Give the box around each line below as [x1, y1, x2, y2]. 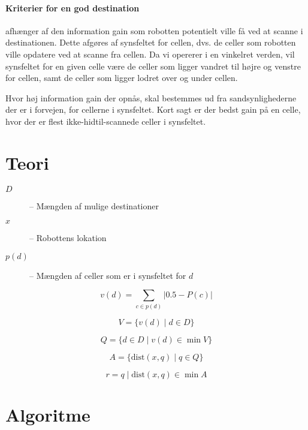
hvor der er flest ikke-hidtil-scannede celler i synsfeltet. [5, 115, 206, 127]
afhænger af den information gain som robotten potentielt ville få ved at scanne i [5, 24, 303, 37]
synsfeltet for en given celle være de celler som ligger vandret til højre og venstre [5, 59, 301, 72]
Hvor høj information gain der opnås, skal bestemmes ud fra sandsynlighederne [5, 91, 297, 104]
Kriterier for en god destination [5, 1, 140, 14]
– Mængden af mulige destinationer [29, 199, 159, 212]
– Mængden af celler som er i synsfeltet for [29, 269, 186, 281]
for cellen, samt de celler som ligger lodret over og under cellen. [5, 71, 238, 84]
